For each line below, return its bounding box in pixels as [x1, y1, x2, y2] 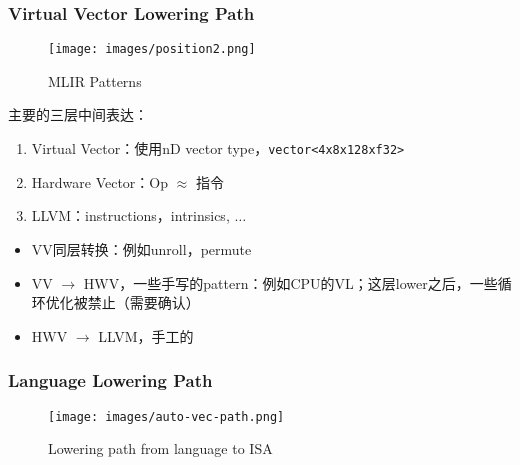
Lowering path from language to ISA [48, 438, 273, 459]
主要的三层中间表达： [8, 104, 148, 125]
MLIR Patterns [48, 70, 142, 91]
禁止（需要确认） [87, 292, 200, 313]
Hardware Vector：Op [31, 171, 169, 192]
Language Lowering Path [8, 368, 213, 393]
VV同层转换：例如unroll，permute [31, 238, 252, 259]
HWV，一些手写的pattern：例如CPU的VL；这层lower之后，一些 [83, 272, 498, 293]
